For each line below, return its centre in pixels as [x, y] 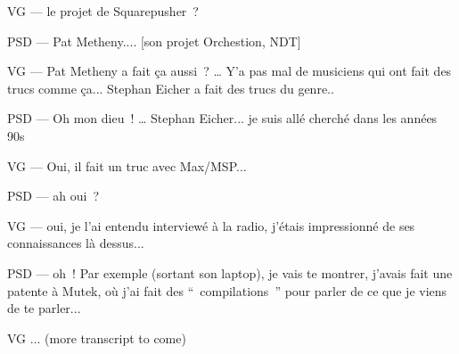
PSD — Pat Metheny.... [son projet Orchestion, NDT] [154, 41]
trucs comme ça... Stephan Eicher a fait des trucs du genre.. [171, 88]
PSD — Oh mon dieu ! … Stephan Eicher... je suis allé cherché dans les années [222, 118]
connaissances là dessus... [76, 243]
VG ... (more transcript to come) [97, 338]
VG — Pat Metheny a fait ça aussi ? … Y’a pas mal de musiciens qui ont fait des [229, 71]
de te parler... [44, 308]
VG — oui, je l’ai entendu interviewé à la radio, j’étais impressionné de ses [211, 225]
